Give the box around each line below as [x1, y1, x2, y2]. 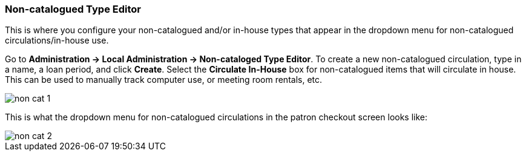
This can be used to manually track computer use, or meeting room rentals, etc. [5, 74, 323, 85]
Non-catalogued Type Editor [5, 3, 141, 15]
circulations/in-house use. [5, 35, 109, 46]
